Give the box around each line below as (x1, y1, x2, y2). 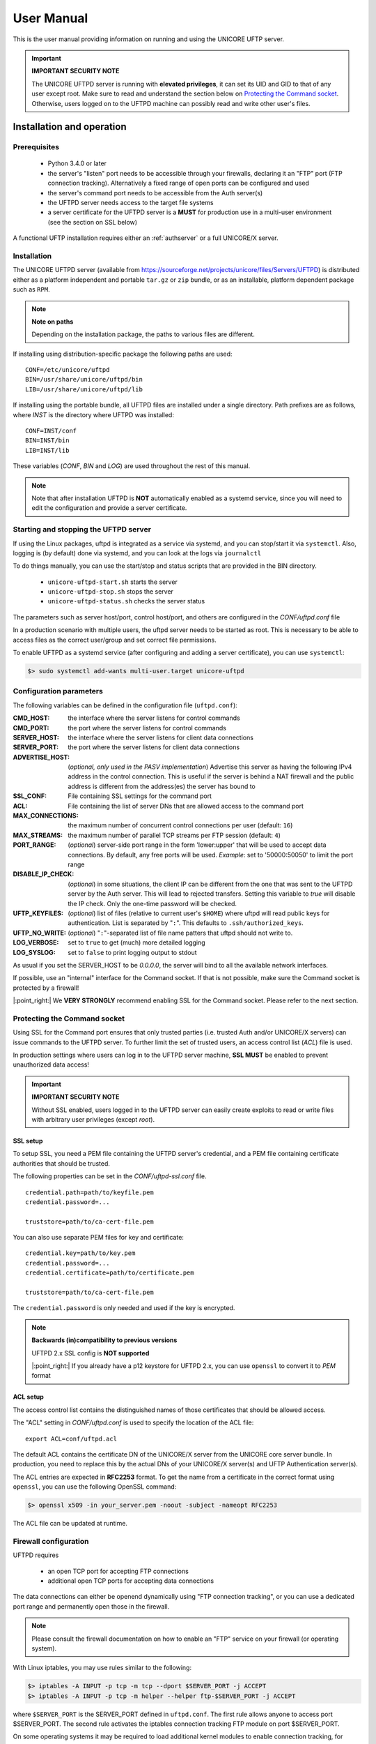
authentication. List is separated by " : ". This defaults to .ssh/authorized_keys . (68, 919, 304, 927)
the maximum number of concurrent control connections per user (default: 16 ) (68, 821, 293, 829)
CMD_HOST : (13, 714, 50, 722)
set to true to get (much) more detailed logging (68, 938, 205, 947)
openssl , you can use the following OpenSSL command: (13, 1482, 177, 1491)
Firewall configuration (13, 1536, 89, 1546)
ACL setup (13, 1392, 45, 1401)
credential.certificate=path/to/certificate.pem (25, 1269, 194, 1277)
